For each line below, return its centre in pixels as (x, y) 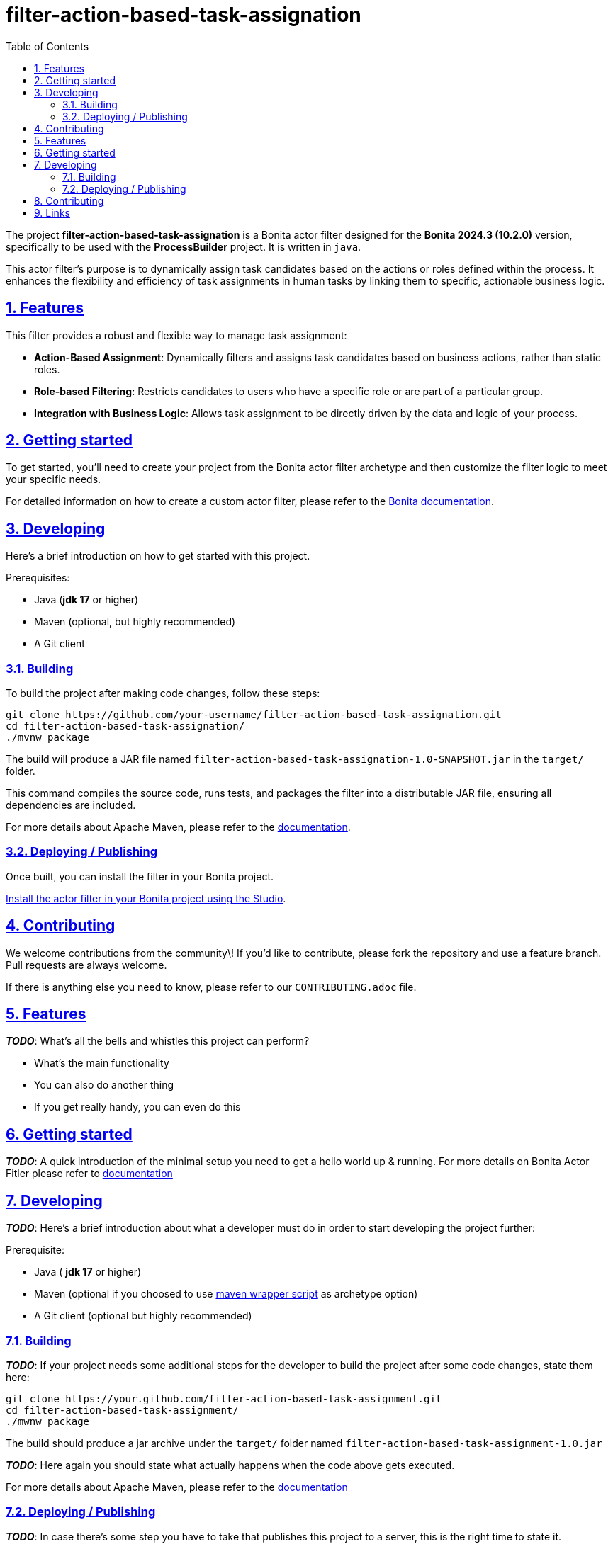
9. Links (52, 212)
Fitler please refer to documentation (89, 1174)
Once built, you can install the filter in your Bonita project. (140, 876)
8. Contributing (69, 200)
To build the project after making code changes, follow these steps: (163, 693)
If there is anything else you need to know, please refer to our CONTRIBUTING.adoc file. (211, 987)
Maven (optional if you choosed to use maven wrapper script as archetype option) (226, 1294)
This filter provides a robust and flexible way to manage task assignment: (176, 335)
